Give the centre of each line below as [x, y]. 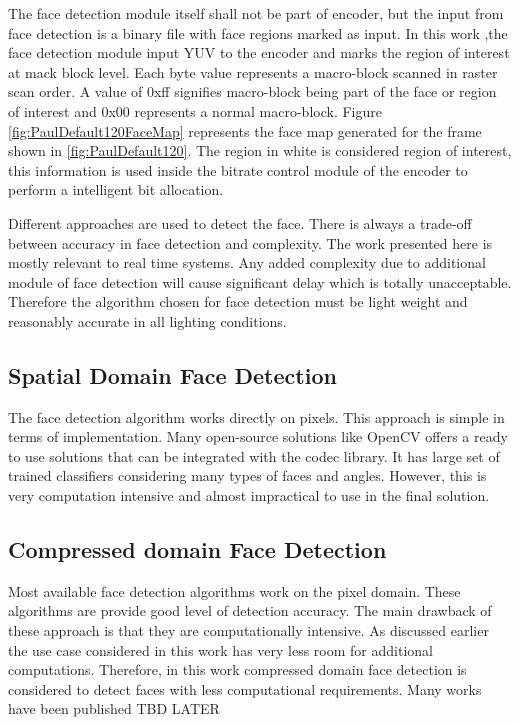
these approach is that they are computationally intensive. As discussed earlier [248, 630]
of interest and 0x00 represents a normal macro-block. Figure [195, 110]
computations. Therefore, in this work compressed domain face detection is [237, 669]
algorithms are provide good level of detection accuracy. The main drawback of [250, 610]
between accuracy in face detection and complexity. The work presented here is [250, 242]
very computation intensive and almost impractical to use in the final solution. [249, 495]
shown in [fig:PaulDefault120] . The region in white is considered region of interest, [260, 150]
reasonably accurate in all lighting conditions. [147, 320]
